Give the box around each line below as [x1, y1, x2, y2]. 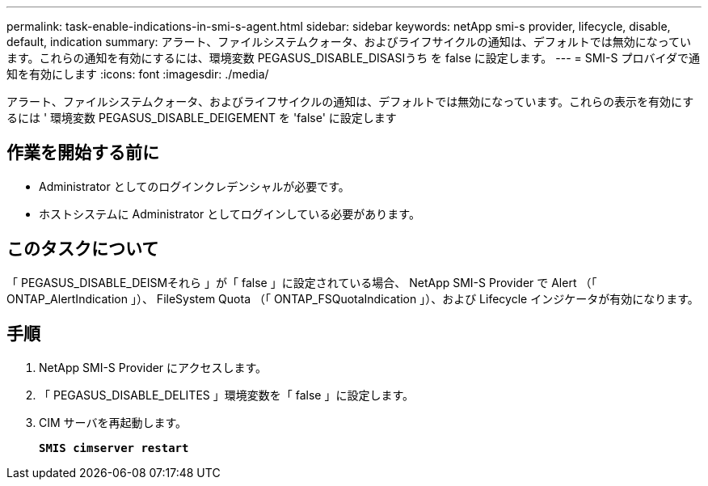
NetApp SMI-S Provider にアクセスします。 [39, 360, 267, 374]
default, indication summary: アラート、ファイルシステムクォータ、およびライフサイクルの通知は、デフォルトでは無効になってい [6, 35, 692, 49]
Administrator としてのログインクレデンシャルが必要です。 [39, 179, 350, 193]
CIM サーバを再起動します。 [39, 415, 188, 429]
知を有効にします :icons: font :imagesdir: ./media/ [6, 67, 269, 81]
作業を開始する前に [6, 142, 159, 163]
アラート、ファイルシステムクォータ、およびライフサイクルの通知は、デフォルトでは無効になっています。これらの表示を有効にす [6, 95, 694, 108]
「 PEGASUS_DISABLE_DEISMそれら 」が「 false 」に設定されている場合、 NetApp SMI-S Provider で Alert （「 [6, 275, 597, 289]
